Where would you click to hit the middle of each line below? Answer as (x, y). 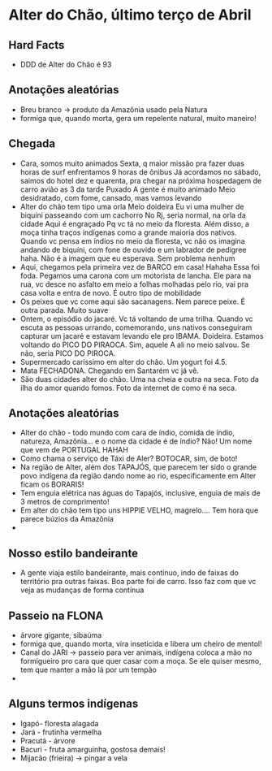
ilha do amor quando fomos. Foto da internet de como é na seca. (128, 388)
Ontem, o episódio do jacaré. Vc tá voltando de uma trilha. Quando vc (136, 318)
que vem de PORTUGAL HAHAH (74, 450)
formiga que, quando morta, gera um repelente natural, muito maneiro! (138, 118)
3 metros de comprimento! (65, 502)
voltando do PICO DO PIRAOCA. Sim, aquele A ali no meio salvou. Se (135, 344)
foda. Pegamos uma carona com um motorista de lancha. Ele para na (136, 275)
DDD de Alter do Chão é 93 (66, 64)
